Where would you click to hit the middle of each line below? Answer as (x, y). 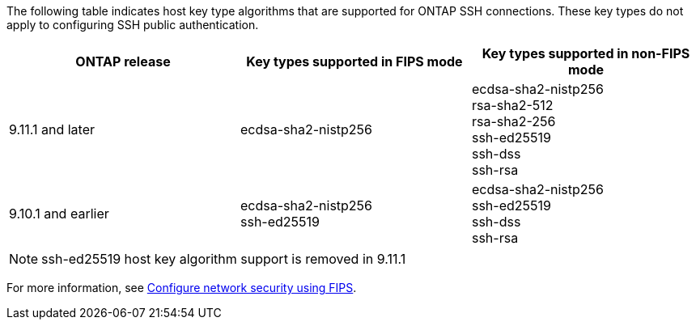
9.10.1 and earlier (59, 214)
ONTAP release (123, 61)
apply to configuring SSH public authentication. (133, 25)
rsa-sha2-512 (512, 105)
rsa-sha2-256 (514, 121)
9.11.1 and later (52, 129)
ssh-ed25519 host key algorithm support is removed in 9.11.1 (224, 259)
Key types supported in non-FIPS (586, 53)
